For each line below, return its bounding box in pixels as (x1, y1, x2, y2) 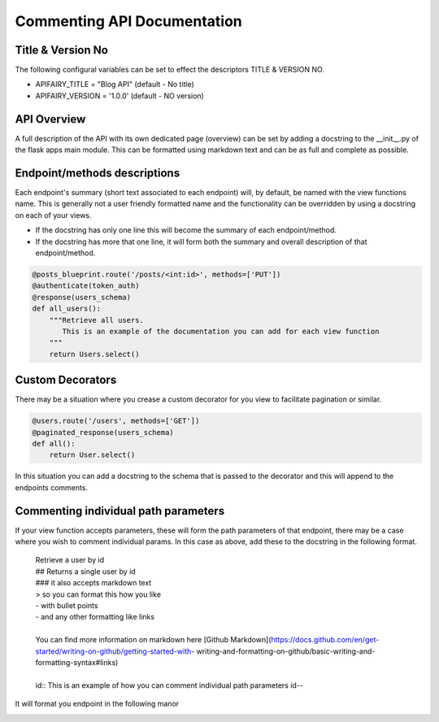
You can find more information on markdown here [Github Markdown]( (35, 635, 272, 645)
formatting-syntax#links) (35, 657, 119, 667)
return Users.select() (49, 350, 140, 359)
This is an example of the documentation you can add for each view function (62, 326, 380, 336)
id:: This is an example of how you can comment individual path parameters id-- (35, 680, 304, 690)
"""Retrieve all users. (49, 315, 144, 324)
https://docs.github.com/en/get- (271, 635, 380, 645)
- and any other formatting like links (35, 612, 154, 622)
